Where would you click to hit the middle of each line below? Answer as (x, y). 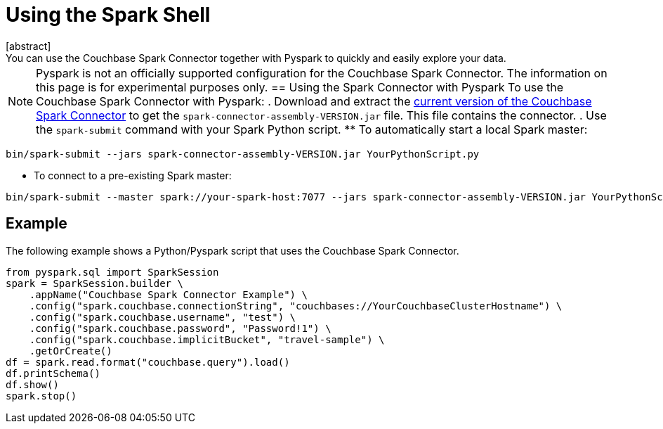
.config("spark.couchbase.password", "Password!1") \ (180, 328)
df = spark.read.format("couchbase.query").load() (148, 362)
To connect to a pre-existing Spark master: (133, 175)
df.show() (32, 384)
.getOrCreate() (71, 351)
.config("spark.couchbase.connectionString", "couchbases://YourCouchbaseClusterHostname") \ (296, 306)
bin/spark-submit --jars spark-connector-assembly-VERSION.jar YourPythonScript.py (243, 154)
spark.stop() (41, 396)
